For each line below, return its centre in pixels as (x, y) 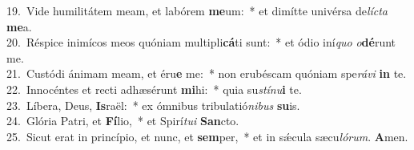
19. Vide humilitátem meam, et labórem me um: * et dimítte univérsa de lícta (197, 10)
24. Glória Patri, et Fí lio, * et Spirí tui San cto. (123, 121)
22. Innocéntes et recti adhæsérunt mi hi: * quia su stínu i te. (154, 89)
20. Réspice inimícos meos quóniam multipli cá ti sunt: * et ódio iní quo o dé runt (201, 42)
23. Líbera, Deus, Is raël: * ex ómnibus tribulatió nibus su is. (153, 105)
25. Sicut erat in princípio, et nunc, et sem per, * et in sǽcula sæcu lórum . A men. (207, 136)
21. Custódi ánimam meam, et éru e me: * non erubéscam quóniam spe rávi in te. (207, 73)
